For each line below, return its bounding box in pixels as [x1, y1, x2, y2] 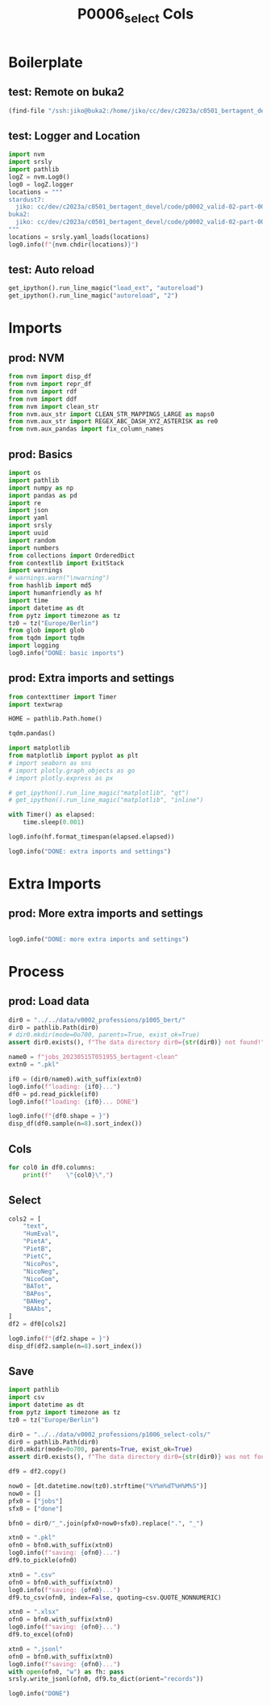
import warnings [8, 566, 63, 574]
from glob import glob [8, 627, 85, 635]
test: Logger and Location [8, 128, 141, 142]
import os [8, 469, 42, 477]
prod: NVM [8, 351, 65, 364]
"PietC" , [23, 1252, 52, 1260]
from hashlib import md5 [8, 582, 92, 590]
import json [8, 506, 48, 515]
